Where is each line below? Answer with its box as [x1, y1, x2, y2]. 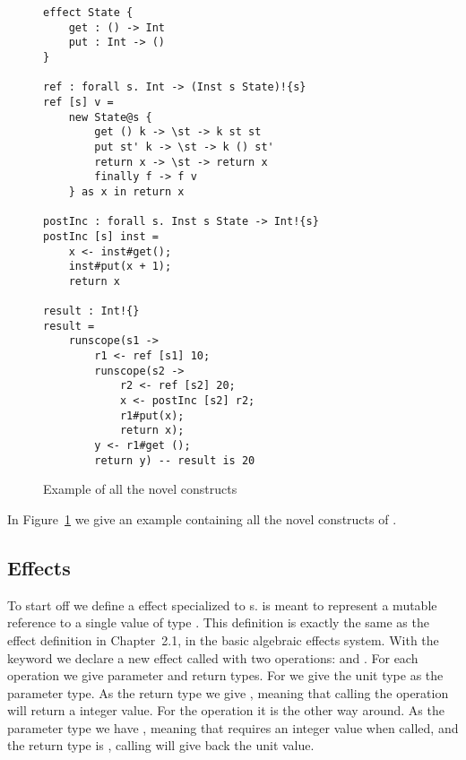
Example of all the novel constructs [43, 479, 237, 498]
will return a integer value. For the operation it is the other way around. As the [7, 701, 444, 720]
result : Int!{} [43, 305, 140, 318]
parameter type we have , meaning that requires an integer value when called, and [7, 718, 459, 737]
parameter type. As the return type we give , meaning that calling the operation [7, 683, 449, 702]
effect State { [43, 6, 134, 19]
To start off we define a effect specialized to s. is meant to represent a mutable [7, 595, 437, 614]
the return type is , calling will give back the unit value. [7, 736, 315, 755]
